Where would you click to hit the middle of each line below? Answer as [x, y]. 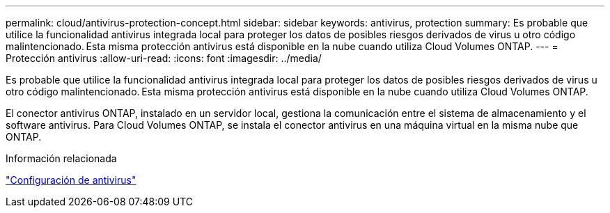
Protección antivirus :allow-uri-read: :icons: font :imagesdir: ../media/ [164, 58]
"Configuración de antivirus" [71, 180]
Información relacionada [61, 158]
